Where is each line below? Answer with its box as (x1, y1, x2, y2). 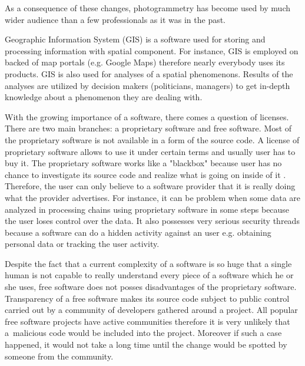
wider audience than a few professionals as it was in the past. (5, 13, 226, 25)
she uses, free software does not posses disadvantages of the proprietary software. (5, 281, 297, 293)
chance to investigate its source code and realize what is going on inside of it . (5, 168, 286, 180)
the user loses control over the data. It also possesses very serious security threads (5, 215, 300, 227)
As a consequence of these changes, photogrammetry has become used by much (5, 2, 291, 14)
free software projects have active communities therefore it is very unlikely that (5, 315, 290, 327)
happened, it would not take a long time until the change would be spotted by (5, 338, 287, 351)
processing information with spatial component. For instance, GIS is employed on (5, 44, 299, 57)
